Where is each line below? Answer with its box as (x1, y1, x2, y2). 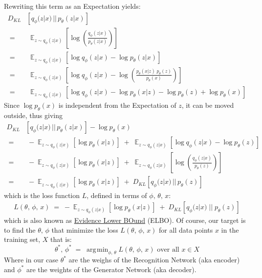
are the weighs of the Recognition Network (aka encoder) (68, 255, 240, 265)
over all (157, 246, 179, 253)
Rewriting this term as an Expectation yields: (4, 1, 141, 11)
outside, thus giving (4, 110, 63, 120)
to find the (4, 224, 36, 235)
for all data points (159, 224, 213, 235)
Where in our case (4, 255, 58, 265)
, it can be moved (181, 99, 234, 110)
